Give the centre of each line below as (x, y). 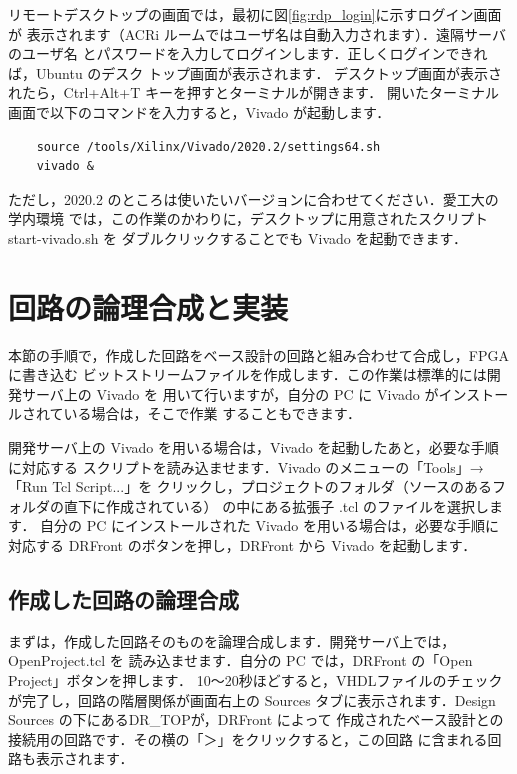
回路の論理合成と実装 (148, 306)
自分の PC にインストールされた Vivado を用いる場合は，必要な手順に (269, 525)
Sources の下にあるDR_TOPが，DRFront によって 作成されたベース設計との (256, 719)
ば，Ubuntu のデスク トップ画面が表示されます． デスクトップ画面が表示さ (255, 72)
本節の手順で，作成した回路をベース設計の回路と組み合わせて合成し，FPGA (258, 354)
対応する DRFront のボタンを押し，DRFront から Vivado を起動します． (242, 545)
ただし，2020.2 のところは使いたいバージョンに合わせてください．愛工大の (253, 198)
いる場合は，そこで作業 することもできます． (212, 413)
